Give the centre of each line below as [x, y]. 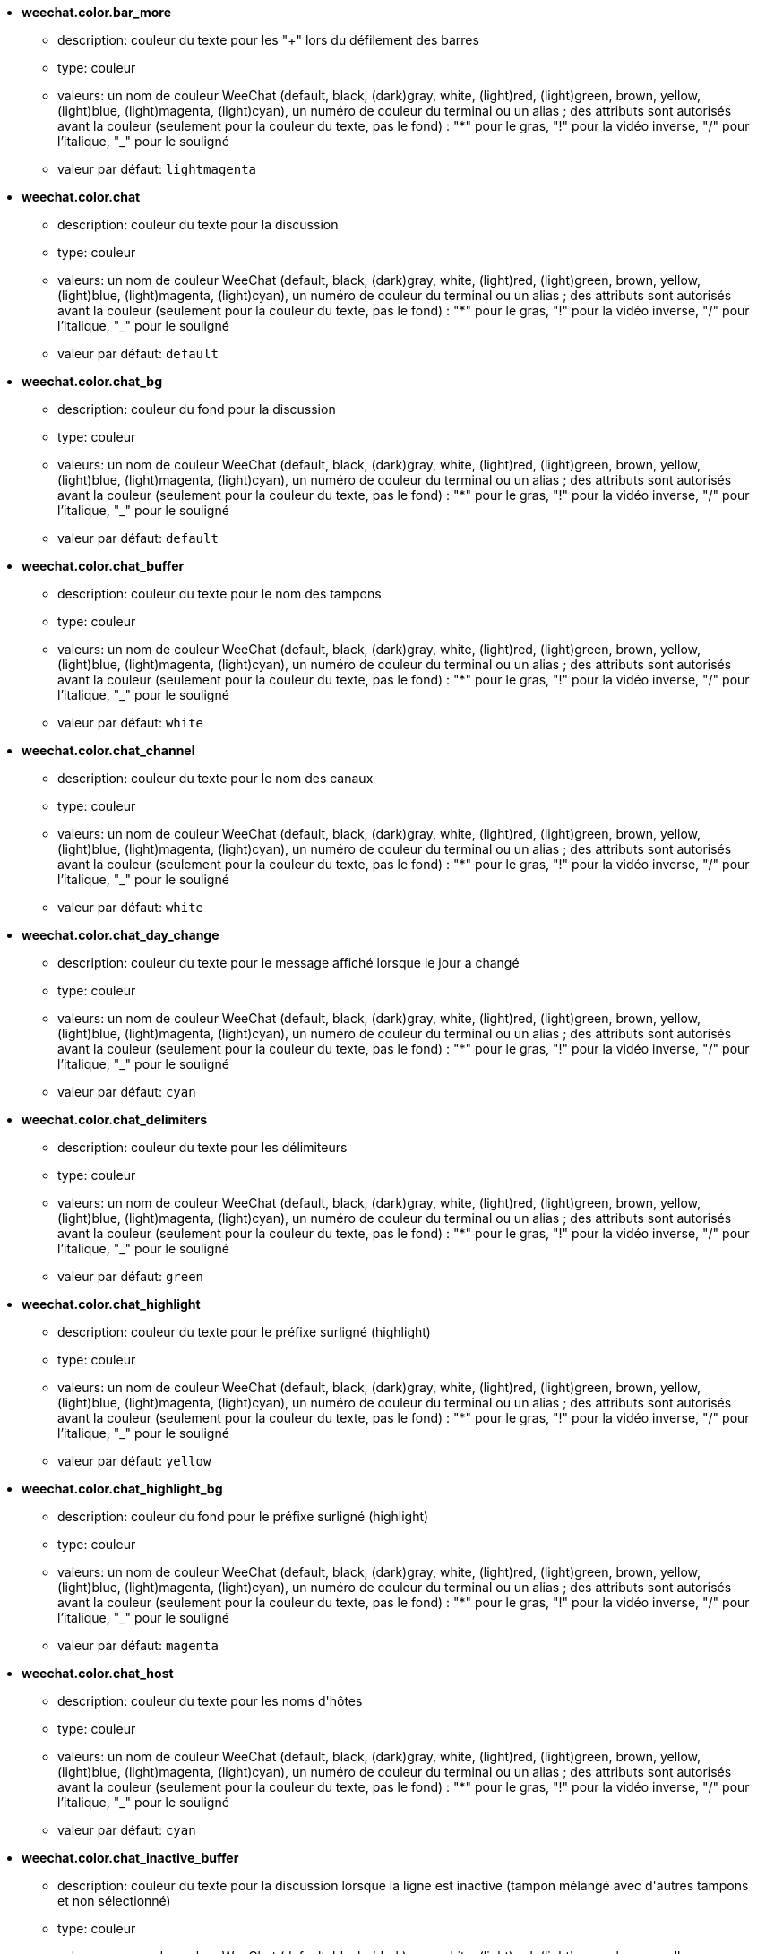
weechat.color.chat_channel [108, 750]
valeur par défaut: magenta [138, 1645]
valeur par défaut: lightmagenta [157, 169]
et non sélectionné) [114, 1901]
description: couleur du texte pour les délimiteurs [202, 1147]
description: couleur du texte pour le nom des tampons [219, 594]
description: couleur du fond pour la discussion [197, 409]
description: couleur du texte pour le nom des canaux [215, 778]
